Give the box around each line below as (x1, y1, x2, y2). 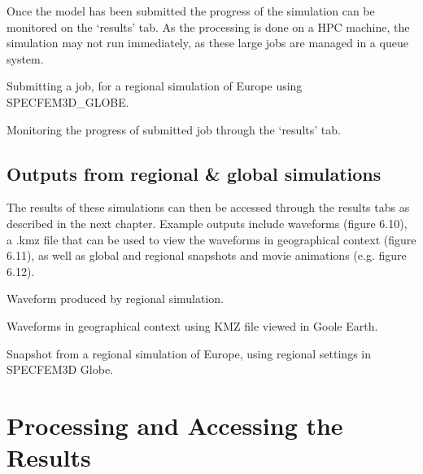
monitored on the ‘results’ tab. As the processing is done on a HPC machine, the (7, 18, 410, 35)
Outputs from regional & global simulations (7, 160, 382, 186)
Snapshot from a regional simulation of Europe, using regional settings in (7, 345, 372, 362)
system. (7, 50, 44, 67)
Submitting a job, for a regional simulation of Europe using (7, 77, 303, 94)
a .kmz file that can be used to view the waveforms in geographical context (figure (7, 230, 416, 248)
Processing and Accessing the (7, 408, 343, 441)
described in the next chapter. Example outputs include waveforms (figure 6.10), (7, 214, 408, 231)
